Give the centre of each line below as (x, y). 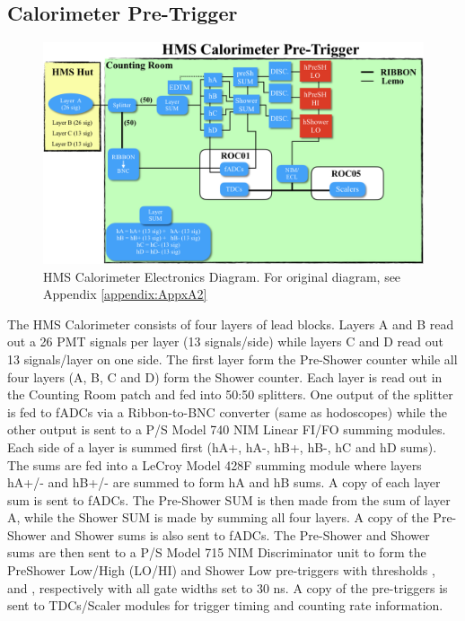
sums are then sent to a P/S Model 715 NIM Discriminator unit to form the (217, 552)
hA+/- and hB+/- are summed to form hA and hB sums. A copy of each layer (224, 482)
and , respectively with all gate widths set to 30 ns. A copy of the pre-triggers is (228, 587)
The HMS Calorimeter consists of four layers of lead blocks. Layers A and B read (231, 324)
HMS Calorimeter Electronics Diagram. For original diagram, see (222, 276)
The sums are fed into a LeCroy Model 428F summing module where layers (215, 464)
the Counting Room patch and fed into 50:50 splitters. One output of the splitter (230, 394)
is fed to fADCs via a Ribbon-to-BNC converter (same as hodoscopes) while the (227, 411)
